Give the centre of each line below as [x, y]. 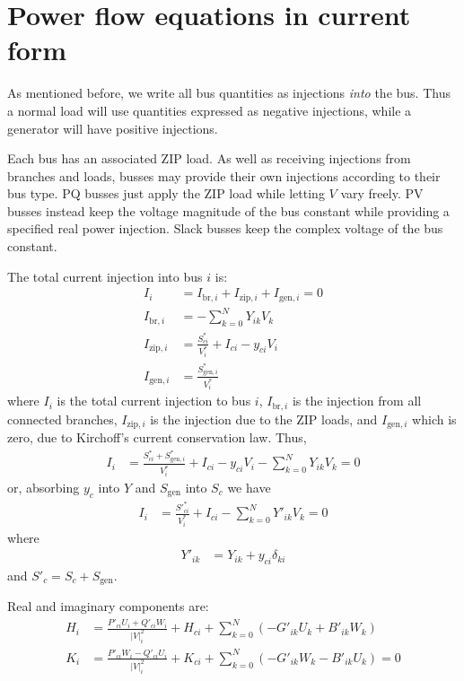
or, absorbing [44, 487]
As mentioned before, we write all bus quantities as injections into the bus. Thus [229, 93]
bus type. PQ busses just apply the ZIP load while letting [166, 193]
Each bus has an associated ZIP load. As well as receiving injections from [209, 158]
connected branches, [62, 419]
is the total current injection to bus [154, 401]
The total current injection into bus [105, 276]
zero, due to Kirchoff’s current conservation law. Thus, [157, 437]
